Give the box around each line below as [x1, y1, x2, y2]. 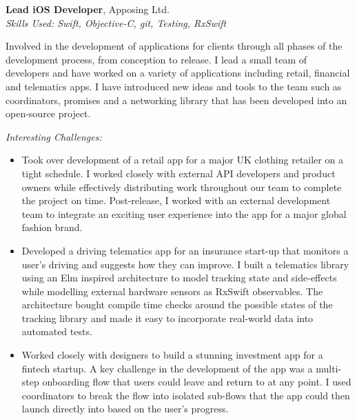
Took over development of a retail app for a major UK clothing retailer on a [21, 152, 343, 167]
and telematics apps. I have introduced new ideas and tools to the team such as [6, 79, 342, 93]
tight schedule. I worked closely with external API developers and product [21, 166, 336, 180]
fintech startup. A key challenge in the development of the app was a [21, 361, 313, 375]
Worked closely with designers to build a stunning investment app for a [21, 348, 323, 362]
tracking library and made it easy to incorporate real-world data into [21, 310, 314, 325]
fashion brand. [21, 220, 83, 234]
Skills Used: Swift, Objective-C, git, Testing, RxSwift [6, 15, 227, 30]
